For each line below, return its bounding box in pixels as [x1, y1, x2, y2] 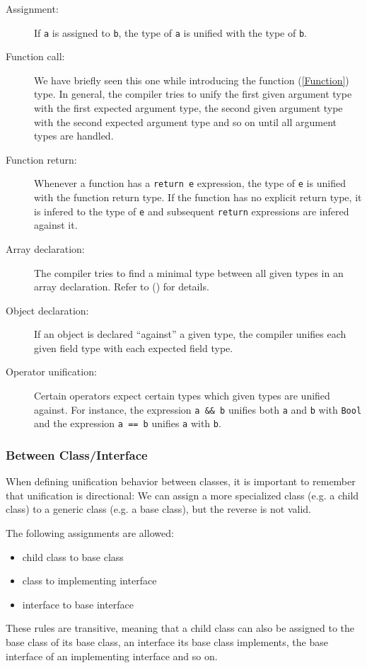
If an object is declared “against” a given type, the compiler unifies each [34, 327, 346, 341]
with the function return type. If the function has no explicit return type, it [34, 190, 362, 205]
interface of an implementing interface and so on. [6, 648, 218, 663]
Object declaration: [6, 302, 89, 317]
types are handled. [34, 128, 114, 143]
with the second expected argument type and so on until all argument [34, 114, 337, 129]
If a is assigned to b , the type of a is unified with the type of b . [34, 25, 308, 40]
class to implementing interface [22, 573, 157, 588]
